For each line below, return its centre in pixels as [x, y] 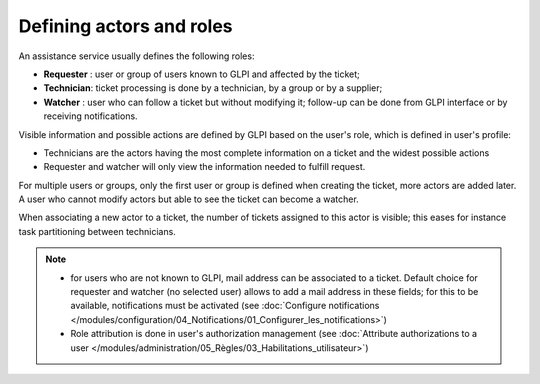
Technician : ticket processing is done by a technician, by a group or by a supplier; [213, 88]
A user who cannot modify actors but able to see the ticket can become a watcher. [188, 199]
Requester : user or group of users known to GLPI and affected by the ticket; [201, 74]
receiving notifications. [91, 116]
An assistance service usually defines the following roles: [136, 56]
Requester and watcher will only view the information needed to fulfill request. [204, 167]
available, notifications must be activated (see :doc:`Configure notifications [225, 306]
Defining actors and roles [126, 26]
